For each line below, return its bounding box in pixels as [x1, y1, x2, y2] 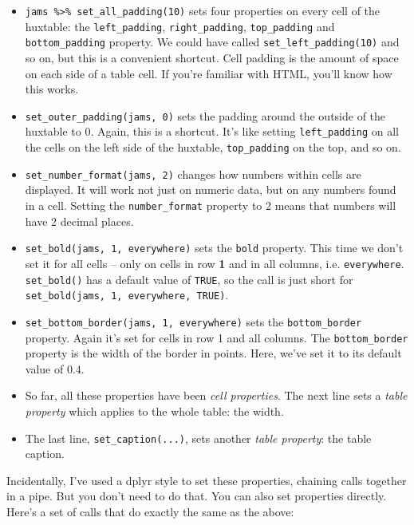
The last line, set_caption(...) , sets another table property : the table [25, 429, 372, 446]
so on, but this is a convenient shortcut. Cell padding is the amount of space [25, 49, 399, 65]
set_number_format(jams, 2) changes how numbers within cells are [25, 165, 361, 182]
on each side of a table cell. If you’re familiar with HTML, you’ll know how [25, 65, 392, 81]
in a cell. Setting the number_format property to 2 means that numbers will [25, 196, 396, 213]
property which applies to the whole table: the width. [25, 402, 284, 419]
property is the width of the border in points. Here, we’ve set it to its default [25, 345, 402, 361]
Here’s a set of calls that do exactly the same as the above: [6, 503, 294, 519]
